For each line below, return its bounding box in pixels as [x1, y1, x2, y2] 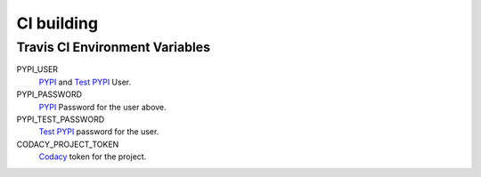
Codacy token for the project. [38, 151, 147, 162]
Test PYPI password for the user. [38, 126, 159, 137]
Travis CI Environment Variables [16, 39, 211, 55]
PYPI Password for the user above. [38, 101, 167, 112]
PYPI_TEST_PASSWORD [16, 114, 105, 125]
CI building [16, 13, 98, 33]
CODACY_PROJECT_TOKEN [16, 139, 119, 149]
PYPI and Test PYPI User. [38, 76, 132, 87]
